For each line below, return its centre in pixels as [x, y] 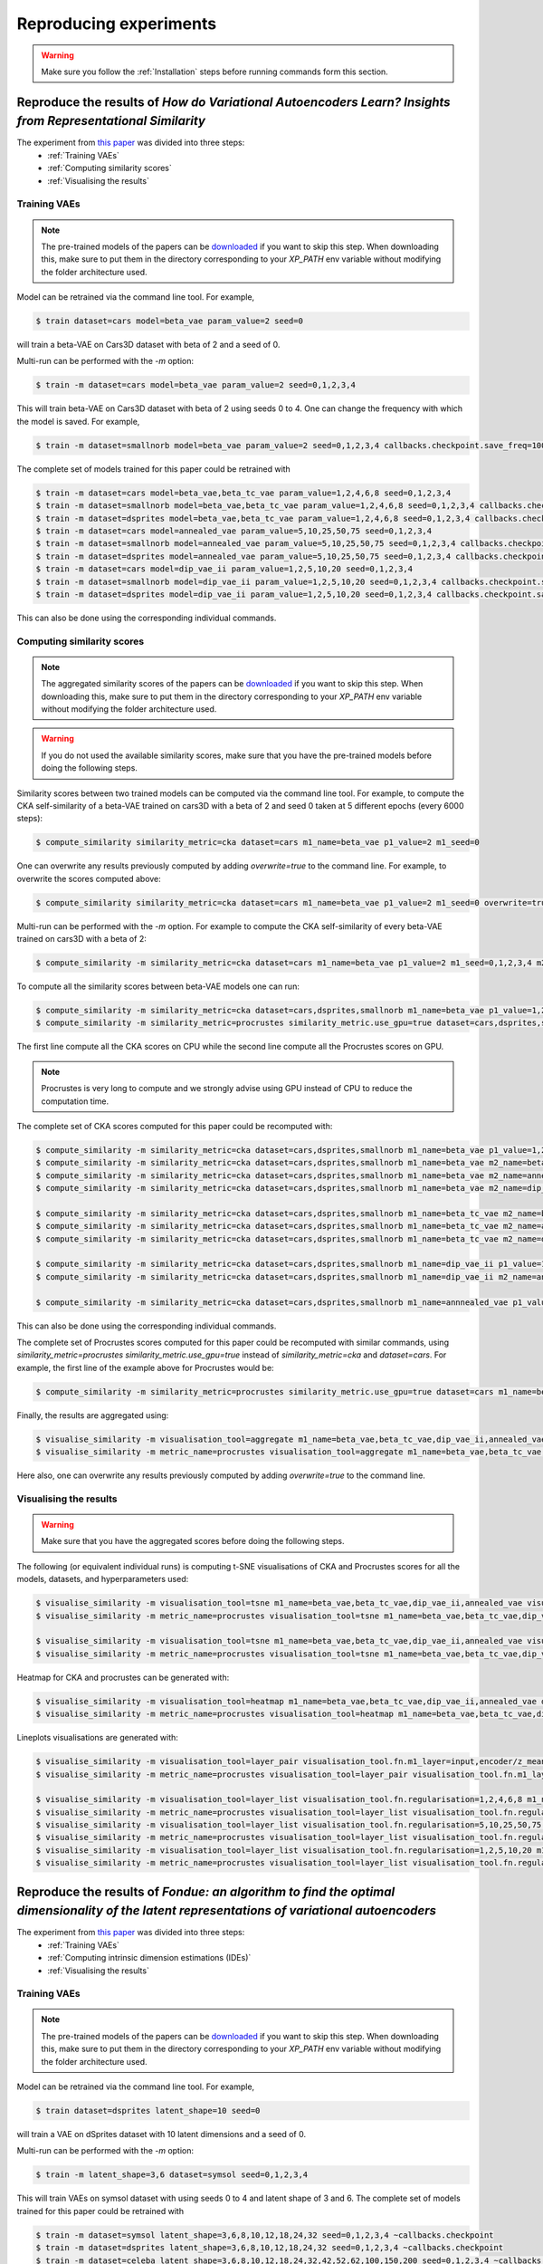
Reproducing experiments [117, 24]
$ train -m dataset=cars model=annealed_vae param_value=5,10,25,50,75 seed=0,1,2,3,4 [234, 531]
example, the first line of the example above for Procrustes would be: [146, 1367]
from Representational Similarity [111, 121]
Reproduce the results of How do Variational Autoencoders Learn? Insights [234, 102]
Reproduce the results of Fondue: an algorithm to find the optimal [206, 1891]
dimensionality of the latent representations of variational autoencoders [227, 1911]
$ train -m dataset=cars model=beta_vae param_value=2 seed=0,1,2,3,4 [196, 385]
